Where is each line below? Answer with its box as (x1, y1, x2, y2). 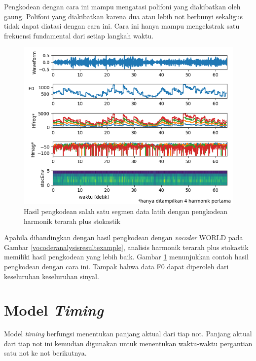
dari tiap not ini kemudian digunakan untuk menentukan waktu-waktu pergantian (4, 338, 253, 348)
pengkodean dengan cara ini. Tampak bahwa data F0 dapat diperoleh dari (4, 261, 229, 271)
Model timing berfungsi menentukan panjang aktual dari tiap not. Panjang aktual (4, 328, 252, 339)
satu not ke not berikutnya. (4, 348, 87, 358)
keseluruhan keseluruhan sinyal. (4, 271, 99, 281)
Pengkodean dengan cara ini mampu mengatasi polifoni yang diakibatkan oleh (4, 1, 241, 11)
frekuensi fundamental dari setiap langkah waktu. (4, 30, 154, 40)
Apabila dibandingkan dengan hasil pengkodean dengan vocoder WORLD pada (4, 232, 243, 243)
